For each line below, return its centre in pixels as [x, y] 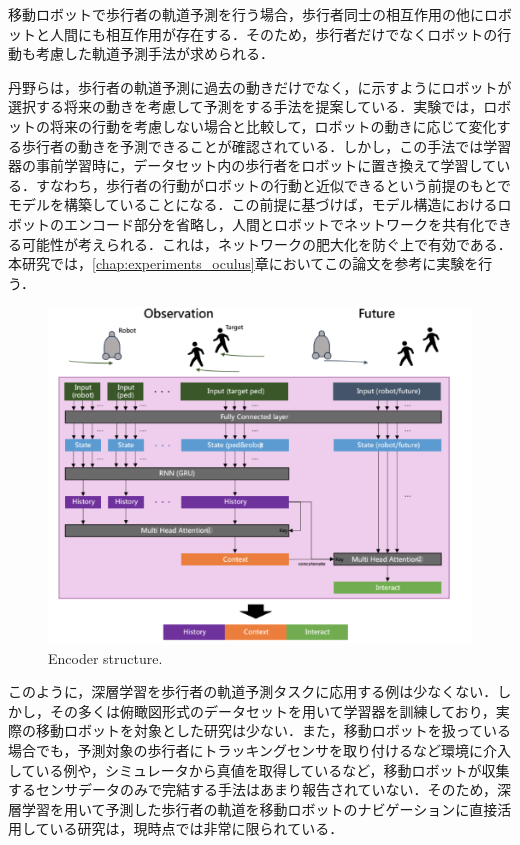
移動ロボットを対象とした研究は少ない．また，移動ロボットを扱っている [273, 730]
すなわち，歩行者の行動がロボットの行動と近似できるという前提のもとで [273, 184]
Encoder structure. [105, 657]
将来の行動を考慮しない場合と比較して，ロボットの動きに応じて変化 [273, 125]
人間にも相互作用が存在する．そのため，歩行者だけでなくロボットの [273, 33]
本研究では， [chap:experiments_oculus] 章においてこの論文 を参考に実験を [243, 263]
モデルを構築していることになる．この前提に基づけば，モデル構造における [253, 204]
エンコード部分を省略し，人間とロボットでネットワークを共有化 [273, 223]
